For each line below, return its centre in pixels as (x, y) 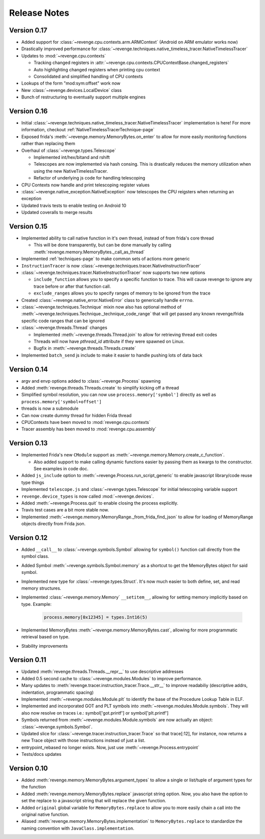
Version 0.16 (28, 111)
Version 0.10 (28, 768)
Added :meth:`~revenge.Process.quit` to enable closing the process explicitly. (100, 503)
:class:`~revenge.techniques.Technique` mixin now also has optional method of (101, 307)
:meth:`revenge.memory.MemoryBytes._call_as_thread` (89, 252)
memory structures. (41, 588)
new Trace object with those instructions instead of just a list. (83, 741)
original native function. (45, 814)
